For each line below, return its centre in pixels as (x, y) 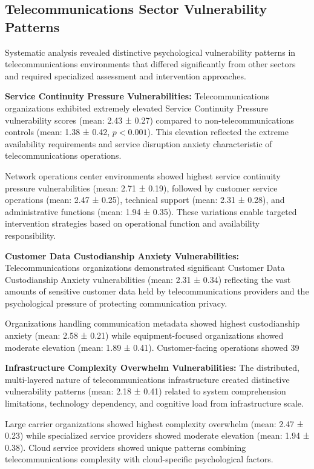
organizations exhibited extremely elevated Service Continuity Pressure (137, 108)
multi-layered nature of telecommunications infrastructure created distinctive (147, 379)
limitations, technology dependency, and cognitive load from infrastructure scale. (154, 403)
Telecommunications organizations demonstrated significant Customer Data (145, 268)
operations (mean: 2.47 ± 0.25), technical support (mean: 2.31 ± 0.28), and (145, 200)
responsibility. (31, 235)
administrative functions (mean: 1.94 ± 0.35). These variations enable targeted (151, 211)
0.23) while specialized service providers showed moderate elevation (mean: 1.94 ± (157, 435)
